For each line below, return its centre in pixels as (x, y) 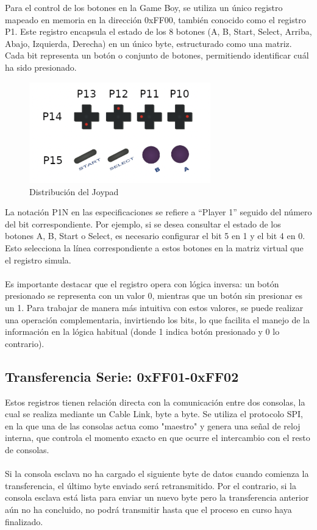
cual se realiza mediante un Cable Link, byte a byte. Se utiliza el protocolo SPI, (154, 414)
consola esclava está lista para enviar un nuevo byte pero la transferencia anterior (157, 497)
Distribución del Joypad (74, 191)
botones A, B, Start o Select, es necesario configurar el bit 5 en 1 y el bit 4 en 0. (155, 236)
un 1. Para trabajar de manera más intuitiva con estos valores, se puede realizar (154, 307)
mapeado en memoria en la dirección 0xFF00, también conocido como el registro (155, 19)
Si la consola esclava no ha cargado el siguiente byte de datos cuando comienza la (157, 474)
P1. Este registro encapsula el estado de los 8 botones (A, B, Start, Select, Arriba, (158, 31)
